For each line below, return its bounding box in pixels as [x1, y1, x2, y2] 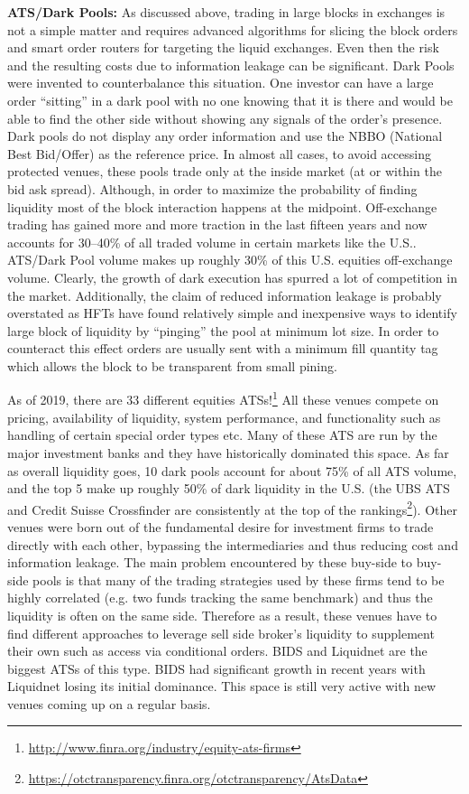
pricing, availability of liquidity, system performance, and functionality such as [7, 407, 441, 426]
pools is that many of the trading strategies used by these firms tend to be [32, 570, 445, 589]
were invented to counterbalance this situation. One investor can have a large [7, 73, 434, 92]
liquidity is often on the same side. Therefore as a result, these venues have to [7, 605, 437, 624]
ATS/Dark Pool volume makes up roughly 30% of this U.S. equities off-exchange [7, 250, 453, 269]
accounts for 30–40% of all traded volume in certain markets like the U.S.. [7, 232, 417, 251]
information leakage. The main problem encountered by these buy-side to [7, 553, 413, 572]
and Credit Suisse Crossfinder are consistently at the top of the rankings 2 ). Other [7, 497, 457, 518]
